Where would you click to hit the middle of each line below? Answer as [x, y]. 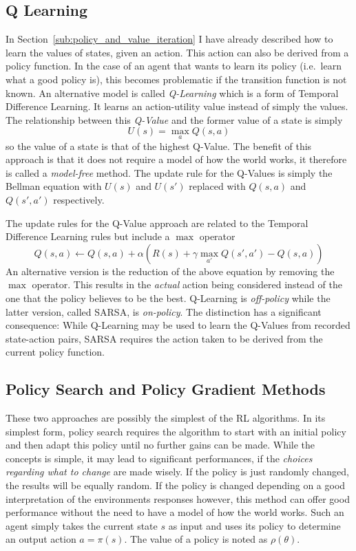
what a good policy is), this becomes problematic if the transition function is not [176, 79]
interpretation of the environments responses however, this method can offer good [178, 498]
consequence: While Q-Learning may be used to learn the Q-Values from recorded [178, 325]
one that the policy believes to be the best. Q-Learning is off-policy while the [168, 298]
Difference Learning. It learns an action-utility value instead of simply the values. [177, 106]
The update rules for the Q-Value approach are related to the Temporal [157, 223]
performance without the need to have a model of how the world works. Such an [175, 512]
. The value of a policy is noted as [196, 539]
